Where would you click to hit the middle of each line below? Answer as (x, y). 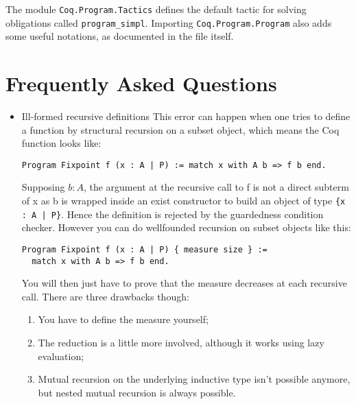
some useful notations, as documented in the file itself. (120, 36)
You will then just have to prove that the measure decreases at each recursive (184, 283)
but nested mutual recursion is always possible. (137, 392)
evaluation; (61, 356)
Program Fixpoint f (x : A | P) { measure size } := (144, 249)
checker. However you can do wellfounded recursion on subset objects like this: (186, 227)
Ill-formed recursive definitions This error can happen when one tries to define (186, 116)
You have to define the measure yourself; (123, 319)
